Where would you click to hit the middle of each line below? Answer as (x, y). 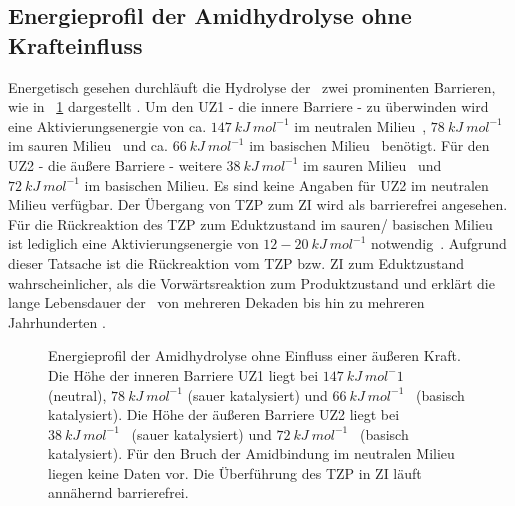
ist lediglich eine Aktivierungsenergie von (133, 243)
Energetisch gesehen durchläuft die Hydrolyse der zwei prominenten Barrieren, (252, 86)
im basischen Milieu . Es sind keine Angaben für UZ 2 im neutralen (286, 184)
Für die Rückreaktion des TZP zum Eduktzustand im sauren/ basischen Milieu (250, 223)
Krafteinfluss (75, 44)
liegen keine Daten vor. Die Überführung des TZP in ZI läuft (235, 472)
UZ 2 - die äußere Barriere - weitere (115, 164)
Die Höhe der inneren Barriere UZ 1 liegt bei (183, 374)
